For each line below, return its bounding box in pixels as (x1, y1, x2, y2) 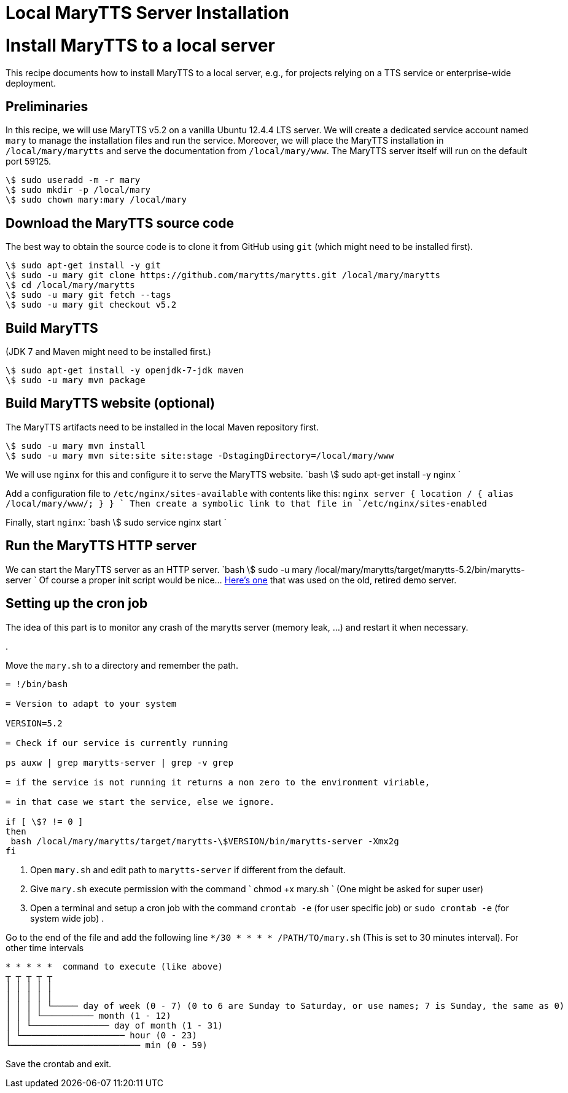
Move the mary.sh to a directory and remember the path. (6, 659, 239, 671)
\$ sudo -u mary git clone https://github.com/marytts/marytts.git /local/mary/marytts (6, 270, 441, 281)
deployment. (6, 77, 56, 88)
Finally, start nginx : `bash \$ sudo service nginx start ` (6, 516, 227, 527)
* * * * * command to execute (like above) (6, 961, 224, 971)
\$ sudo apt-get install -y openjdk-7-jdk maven (6, 365, 244, 376)
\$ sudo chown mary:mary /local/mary (6, 195, 187, 205)
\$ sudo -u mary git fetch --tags (6, 290, 171, 300)
